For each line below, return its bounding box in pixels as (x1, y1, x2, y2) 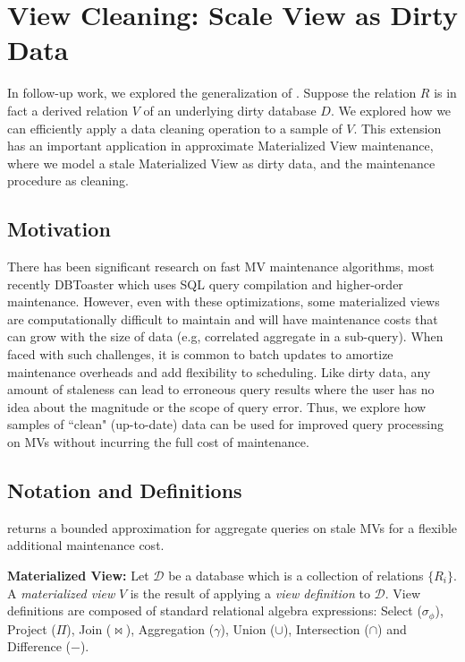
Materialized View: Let (7, 566, 149, 584)
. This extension (353, 118, 442, 137)
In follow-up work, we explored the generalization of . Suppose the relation (7, 83, 417, 102)
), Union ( (220, 619, 275, 638)
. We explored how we (330, 100, 452, 119)
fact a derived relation (7, 100, 129, 119)
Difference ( (7, 637, 71, 656)
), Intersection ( (283, 619, 369, 638)
